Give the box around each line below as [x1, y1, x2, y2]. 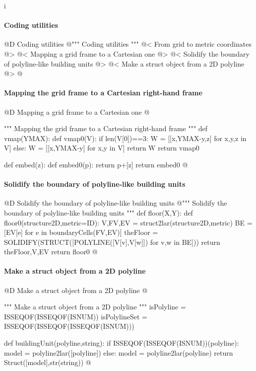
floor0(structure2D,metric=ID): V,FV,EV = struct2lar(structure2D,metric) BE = [4, 217, 253, 227]
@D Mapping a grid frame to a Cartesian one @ [4, 106, 150, 117]
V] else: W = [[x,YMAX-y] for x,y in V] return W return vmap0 [4, 143, 199, 153]
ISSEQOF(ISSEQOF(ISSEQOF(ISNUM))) [4, 321, 134, 331]
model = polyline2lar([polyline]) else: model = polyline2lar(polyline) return [4, 347, 233, 358]
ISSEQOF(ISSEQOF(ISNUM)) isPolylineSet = [4, 311, 147, 321]
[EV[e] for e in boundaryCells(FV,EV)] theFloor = [4, 227, 158, 237]
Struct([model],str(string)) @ [4, 357, 91, 368]
